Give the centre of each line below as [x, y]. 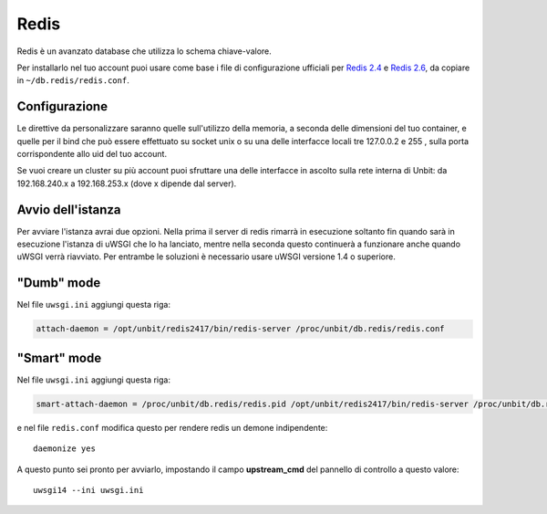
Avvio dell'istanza [69, 210]
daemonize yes [64, 449]
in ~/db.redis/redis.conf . [73, 80]
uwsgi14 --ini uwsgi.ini [88, 490]
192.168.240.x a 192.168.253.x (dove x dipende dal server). [127, 184]
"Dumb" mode [59, 283]
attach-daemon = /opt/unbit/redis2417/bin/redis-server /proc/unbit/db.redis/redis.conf [241, 329]
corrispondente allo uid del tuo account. [92, 154]
